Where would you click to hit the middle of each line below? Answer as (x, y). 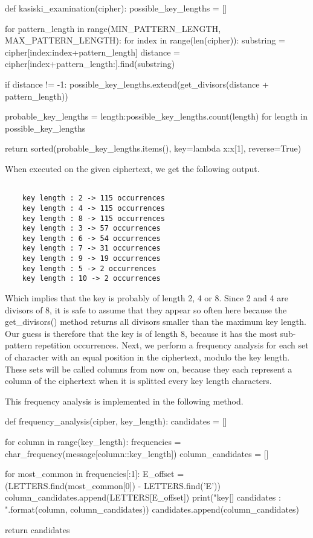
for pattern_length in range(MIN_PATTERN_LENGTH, (113, 28)
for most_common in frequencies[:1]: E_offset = (95, 474)
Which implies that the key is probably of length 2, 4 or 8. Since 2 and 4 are (147, 298)
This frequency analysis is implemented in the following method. (124, 401)
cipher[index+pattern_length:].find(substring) (90, 64)
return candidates (37, 529)
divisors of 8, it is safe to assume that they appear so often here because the (146, 309)
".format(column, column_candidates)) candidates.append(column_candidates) (152, 509)
